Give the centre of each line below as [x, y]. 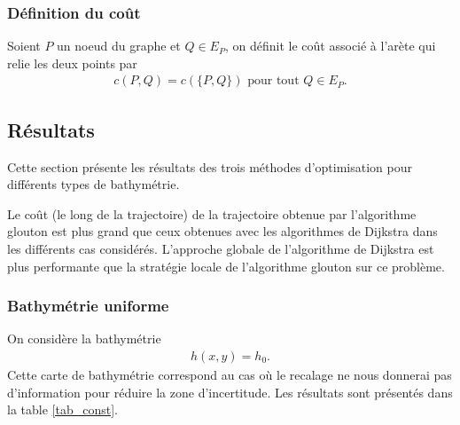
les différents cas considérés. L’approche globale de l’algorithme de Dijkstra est [221, 249]
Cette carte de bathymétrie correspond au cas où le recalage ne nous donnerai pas [230, 375]
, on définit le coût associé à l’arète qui [331, 46]
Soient [24, 46]
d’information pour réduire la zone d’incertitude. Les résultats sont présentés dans [230, 392]
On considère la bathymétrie [84, 338]
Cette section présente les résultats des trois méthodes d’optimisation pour [210, 166]
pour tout [273, 81]
